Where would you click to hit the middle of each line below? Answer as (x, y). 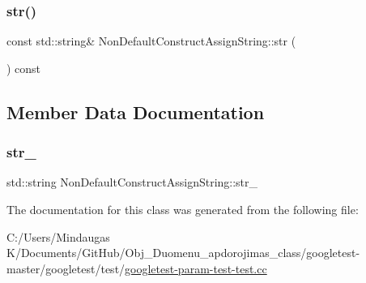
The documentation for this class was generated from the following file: (183, 209)
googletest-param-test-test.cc (196, 268)
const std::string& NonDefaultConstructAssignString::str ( (151, 41)
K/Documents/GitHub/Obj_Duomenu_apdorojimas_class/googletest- (183, 253)
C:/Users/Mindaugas (58, 236)
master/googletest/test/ (66, 268)
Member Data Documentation (136, 111)
